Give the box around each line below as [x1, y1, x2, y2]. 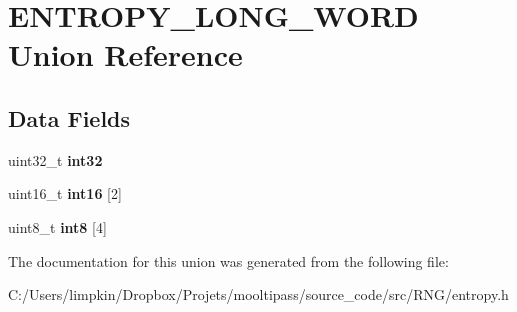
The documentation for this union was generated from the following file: [8, 250, 449, 271]
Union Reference [8, 34, 243, 75]
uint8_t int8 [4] [8, 216, 107, 237]
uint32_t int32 [8, 149, 103, 170]
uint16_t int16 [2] [8, 183, 122, 204]
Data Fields [8, 102, 131, 133]
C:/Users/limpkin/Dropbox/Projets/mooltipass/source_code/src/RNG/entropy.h [8, 284, 509, 305]
